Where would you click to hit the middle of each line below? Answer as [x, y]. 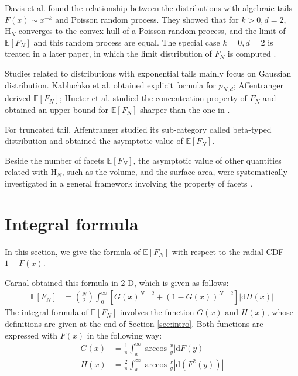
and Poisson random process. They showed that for [147, 19]
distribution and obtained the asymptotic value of [94, 141]
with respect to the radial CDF [228, 251]
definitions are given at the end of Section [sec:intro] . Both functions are [134, 324]
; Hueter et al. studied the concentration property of [153, 98]
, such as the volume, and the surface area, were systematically [174, 172]
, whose [280, 312]
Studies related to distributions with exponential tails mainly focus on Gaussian [148, 73]
